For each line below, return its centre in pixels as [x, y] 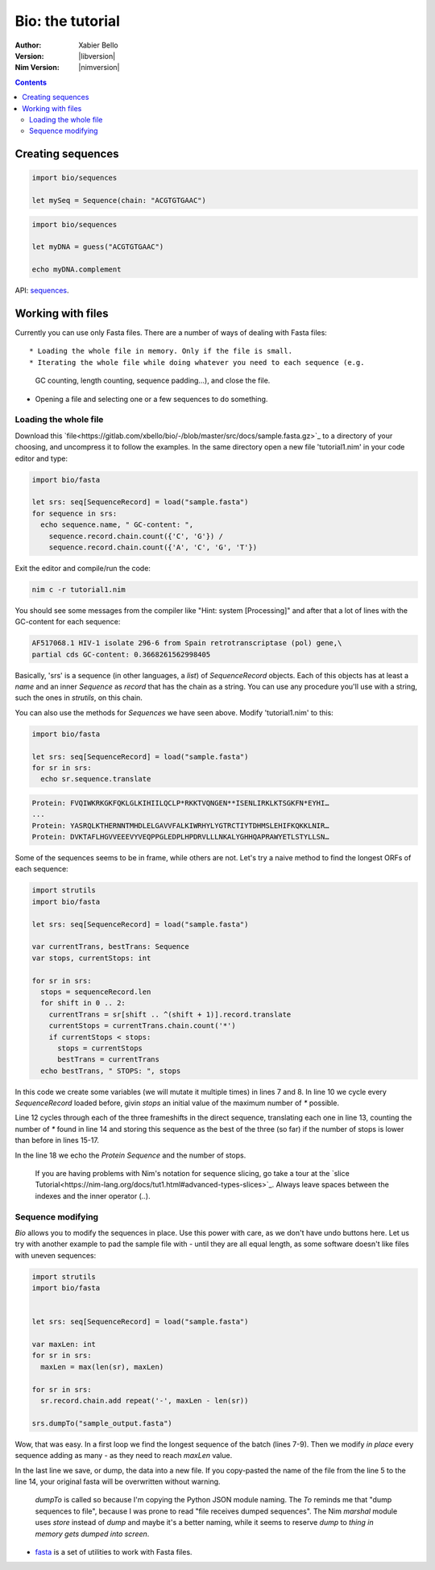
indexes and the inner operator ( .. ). [93, 1195]
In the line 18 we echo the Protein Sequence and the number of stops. [130, 1155]
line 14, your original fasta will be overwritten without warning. [118, 1481]
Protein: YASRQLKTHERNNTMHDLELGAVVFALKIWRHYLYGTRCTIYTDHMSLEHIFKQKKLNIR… [180, 825]
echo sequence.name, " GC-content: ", [117, 525]
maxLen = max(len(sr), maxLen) [102, 1367]
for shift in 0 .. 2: [83, 1003]
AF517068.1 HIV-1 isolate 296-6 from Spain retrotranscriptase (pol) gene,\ [187, 643]
